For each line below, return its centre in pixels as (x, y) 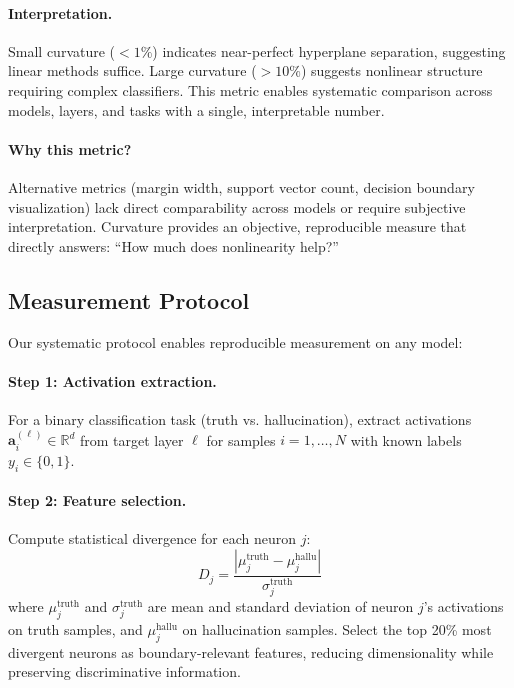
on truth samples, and (75, 628)
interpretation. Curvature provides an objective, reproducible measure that (237, 226)
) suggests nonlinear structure (391, 70)
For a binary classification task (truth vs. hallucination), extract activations (240, 418)
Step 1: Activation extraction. (112, 380)
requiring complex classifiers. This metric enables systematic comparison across (250, 89)
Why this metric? (70, 148)
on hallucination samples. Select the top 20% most (337, 628)
